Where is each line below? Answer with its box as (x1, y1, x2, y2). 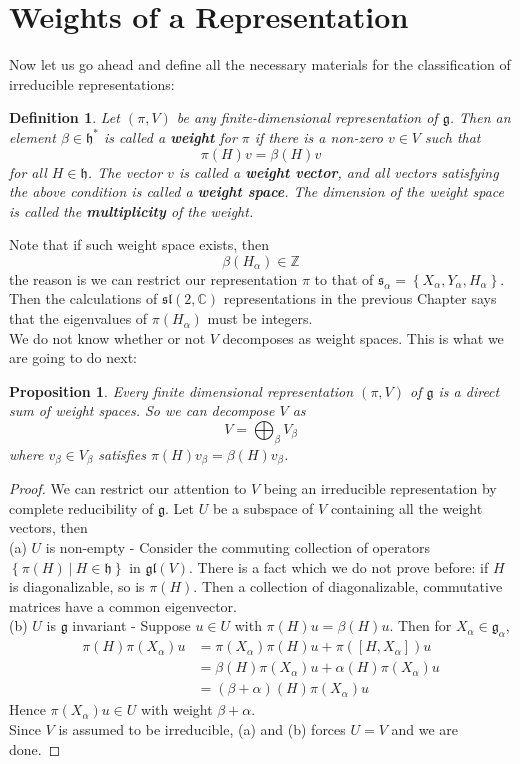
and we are (391, 718, 459, 739)
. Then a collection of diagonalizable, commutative (193, 576, 503, 597)
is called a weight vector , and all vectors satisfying (178, 161, 499, 182)
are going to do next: (9, 347, 137, 368)
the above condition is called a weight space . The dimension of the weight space (9, 181, 504, 202)
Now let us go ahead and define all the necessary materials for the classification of (9, 54, 511, 75)
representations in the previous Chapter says (223, 288, 497, 309)
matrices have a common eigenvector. (9, 595, 237, 616)
